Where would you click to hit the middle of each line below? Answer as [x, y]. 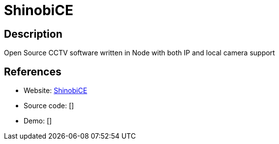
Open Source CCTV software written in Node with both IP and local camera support [139, 53]
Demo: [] [38, 121]
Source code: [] [49, 106]
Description [33, 34]
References [33, 72]
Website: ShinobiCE [56, 91]
